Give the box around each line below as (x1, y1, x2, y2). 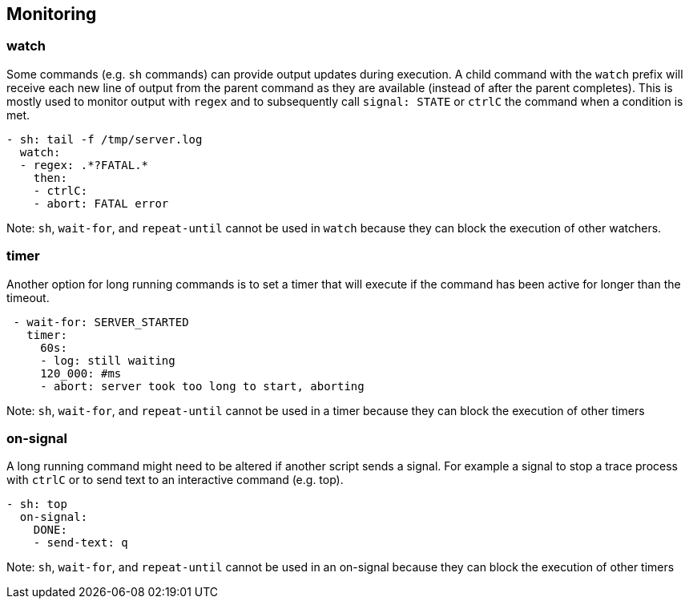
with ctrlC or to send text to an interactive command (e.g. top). (6, 473, 344, 487)
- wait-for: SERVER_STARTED (13, 315, 189, 329)
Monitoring (6, 4, 97, 24)
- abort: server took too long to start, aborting (40, 379, 365, 393)
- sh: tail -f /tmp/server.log (6, 132, 203, 146)
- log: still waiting (40, 353, 175, 367)
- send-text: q (33, 536, 128, 550)
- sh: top (6, 498, 67, 511)
